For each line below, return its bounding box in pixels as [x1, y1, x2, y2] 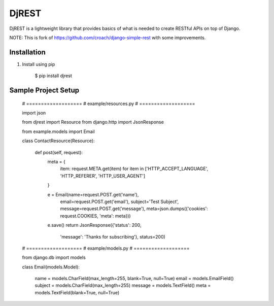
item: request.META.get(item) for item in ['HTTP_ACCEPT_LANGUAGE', [60, 165, 208, 172]
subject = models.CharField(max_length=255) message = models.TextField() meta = [35, 282, 211, 289]
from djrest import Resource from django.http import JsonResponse [22, 119, 164, 125]
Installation [9, 48, 46, 56]
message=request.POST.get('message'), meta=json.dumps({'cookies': [60, 206, 208, 212]
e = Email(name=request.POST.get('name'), [47, 191, 139, 197]
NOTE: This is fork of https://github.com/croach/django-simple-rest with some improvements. [9, 35, 206, 41]
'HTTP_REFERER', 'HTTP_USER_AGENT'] [60, 173, 146, 179]
